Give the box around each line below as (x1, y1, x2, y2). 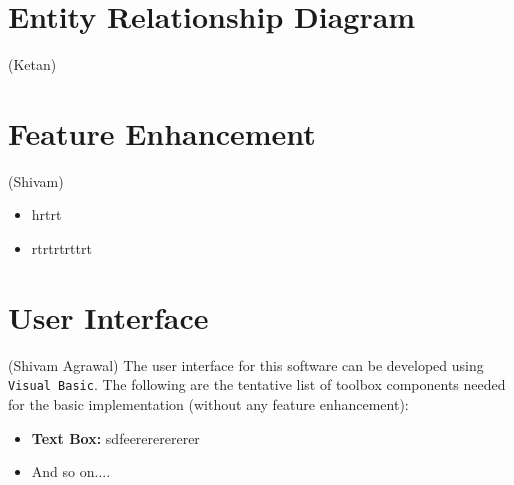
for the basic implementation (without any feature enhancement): (8, 394, 409, 414)
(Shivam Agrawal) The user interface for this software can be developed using (8, 354, 484, 375)
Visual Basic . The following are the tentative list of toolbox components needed (8, 374, 506, 395)
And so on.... (31, 461, 111, 482)
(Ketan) (8, 54, 57, 75)
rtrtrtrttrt (31, 238, 92, 259)
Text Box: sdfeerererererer (31, 427, 200, 448)
